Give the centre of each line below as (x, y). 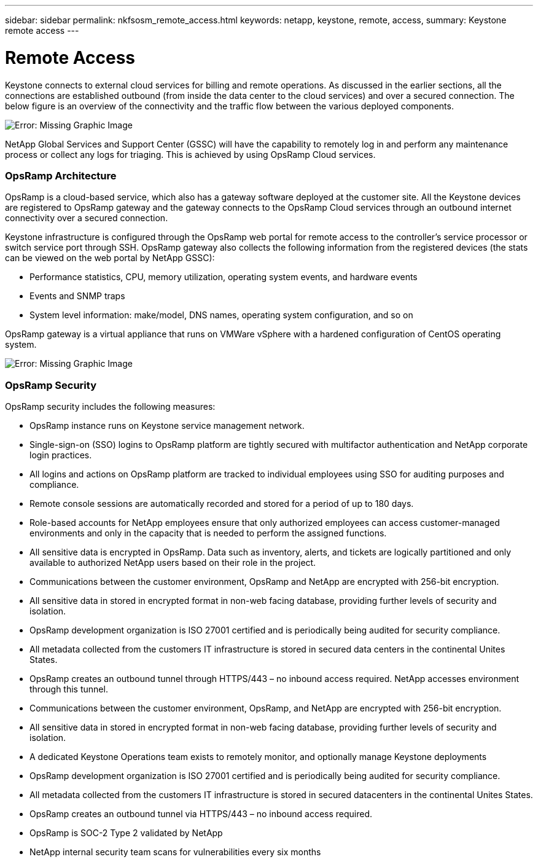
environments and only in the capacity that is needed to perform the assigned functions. (208, 533)
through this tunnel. (69, 689)
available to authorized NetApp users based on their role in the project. (173, 562)
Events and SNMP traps (77, 296)
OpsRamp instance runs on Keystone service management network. (167, 425)
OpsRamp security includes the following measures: (110, 406)
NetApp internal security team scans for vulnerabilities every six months (175, 852)
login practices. (61, 455)
